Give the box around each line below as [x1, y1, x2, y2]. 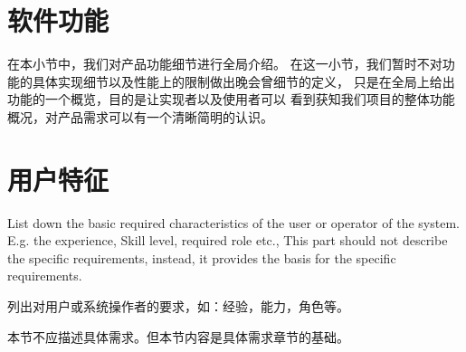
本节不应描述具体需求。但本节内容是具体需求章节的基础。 [7, 327, 349, 346]
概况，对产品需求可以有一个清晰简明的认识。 [7, 107, 273, 126]
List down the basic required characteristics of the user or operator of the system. [7, 213, 460, 232]
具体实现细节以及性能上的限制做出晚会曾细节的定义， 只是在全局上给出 [32, 71, 455, 90]
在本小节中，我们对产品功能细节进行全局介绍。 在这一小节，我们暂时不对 [7, 54, 442, 73]
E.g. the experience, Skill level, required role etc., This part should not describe [7, 231, 448, 250]
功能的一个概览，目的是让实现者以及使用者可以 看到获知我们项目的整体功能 [7, 90, 455, 109]
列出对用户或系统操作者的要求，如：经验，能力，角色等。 [7, 297, 349, 315]
